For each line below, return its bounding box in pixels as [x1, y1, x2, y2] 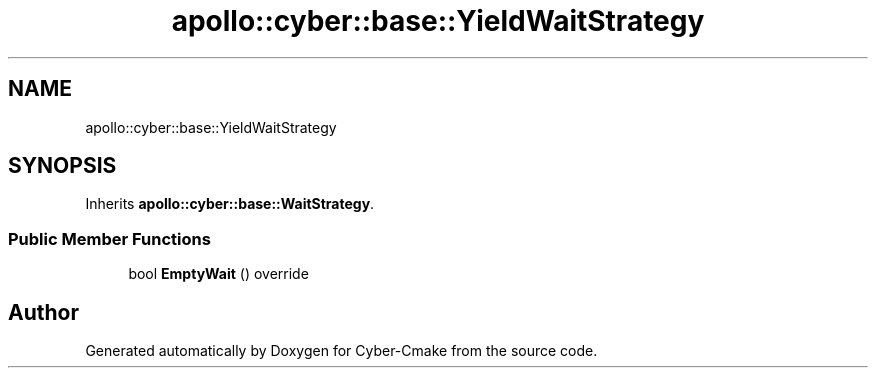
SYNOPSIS [8, 153, 117, 179]
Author [8, 299, 79, 325]
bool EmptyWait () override [128, 265, 309, 283]
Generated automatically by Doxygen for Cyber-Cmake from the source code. [85, 342, 598, 360]
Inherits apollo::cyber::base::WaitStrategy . [85, 195, 375, 213]
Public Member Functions [8, 228, 211, 249]
